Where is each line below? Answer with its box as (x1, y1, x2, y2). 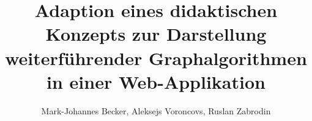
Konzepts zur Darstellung (45, 21, 267, 46)
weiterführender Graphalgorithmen (5, 45, 307, 70)
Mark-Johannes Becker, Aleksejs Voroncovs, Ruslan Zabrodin (41, 104, 271, 117)
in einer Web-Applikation (46, 69, 266, 94)
